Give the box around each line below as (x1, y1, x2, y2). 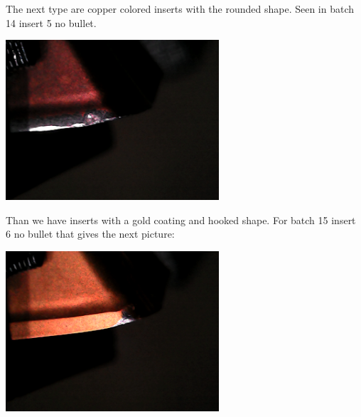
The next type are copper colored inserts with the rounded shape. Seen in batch (6, 1, 355, 16)
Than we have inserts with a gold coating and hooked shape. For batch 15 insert (6, 212, 356, 227)
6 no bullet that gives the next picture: (6, 226, 175, 241)
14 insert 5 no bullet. (6, 15, 97, 30)
